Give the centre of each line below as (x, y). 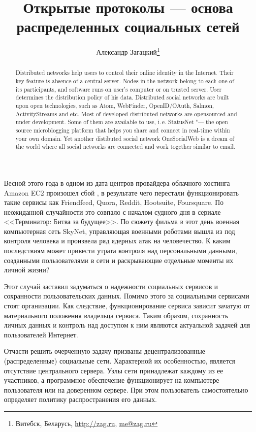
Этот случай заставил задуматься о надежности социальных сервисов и (111, 286)
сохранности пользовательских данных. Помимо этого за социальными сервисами (127, 296)
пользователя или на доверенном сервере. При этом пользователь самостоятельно (126, 389)
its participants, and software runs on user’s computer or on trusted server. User (118, 89)
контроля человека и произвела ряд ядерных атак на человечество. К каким (117, 241)
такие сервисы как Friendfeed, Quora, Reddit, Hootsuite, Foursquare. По (114, 202)
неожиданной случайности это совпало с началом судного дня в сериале (112, 212)
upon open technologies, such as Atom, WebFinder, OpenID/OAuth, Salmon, (115, 105)
